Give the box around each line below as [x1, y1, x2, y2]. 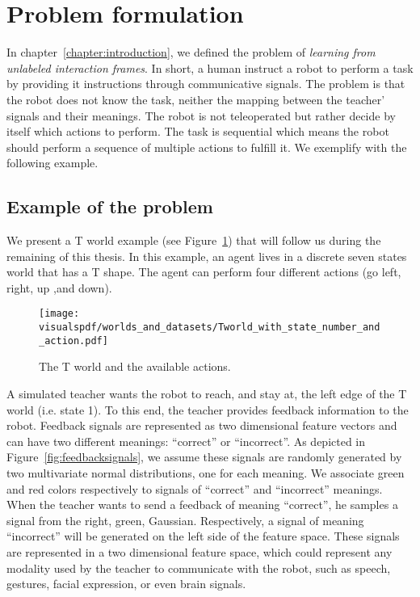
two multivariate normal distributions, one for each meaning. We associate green [6, 464, 405, 481]
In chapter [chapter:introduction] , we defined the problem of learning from [6, 44, 376, 61]
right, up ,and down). [6, 279, 112, 296]
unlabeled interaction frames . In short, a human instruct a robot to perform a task [6, 59, 414, 76]
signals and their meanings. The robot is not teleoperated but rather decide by [6, 107, 396, 124]
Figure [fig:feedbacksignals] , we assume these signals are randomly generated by [6, 448, 402, 465]
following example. [6, 154, 99, 171]
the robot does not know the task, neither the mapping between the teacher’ [6, 90, 385, 107]
